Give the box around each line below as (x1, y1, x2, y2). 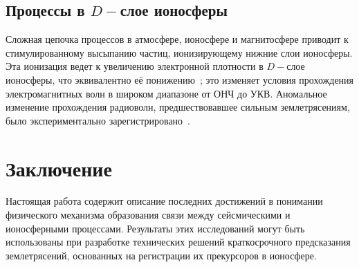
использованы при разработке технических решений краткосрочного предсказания (6, 234, 351, 249)
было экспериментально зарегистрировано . (6, 113, 190, 127)
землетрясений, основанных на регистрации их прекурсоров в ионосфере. (6, 248, 317, 262)
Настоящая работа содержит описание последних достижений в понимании (6, 194, 323, 208)
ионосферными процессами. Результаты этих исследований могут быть (6, 221, 305, 235)
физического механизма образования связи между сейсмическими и (6, 208, 291, 222)
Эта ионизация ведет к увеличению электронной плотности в (6, 59, 264, 73)
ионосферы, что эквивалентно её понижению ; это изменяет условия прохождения (6, 72, 354, 86)
